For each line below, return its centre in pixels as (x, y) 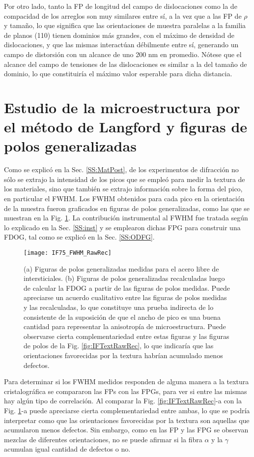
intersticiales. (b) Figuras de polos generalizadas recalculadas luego (124, 278)
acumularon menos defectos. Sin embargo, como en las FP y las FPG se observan (126, 430)
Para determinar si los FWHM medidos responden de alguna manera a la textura (127, 381)
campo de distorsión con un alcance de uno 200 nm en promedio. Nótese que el (123, 54)
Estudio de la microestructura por (122, 107)
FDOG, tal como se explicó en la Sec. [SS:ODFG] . (79, 237)
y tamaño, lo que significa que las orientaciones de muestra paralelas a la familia (125, 25)
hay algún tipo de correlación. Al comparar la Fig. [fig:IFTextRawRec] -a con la (123, 401)
